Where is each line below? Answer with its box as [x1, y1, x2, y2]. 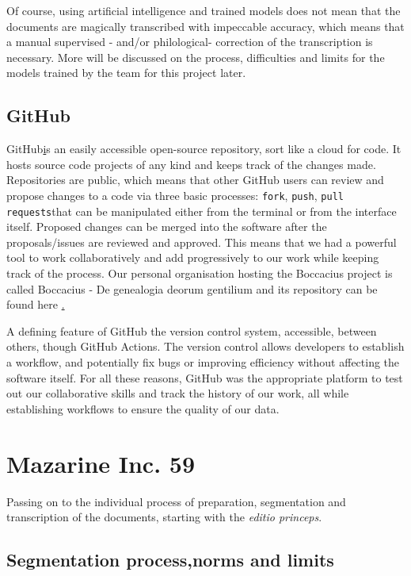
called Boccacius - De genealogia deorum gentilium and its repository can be [6, 280, 378, 297]
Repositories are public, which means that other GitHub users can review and [6, 171, 384, 188]
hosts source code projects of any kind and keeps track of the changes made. [6, 156, 376, 172]
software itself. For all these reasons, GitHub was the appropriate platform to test [6, 369, 403, 386]
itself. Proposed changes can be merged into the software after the [6, 218, 327, 235]
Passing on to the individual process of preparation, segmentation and [6, 493, 346, 509]
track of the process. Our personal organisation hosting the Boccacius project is [6, 265, 393, 282]
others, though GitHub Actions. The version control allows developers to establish [6, 338, 405, 355]
